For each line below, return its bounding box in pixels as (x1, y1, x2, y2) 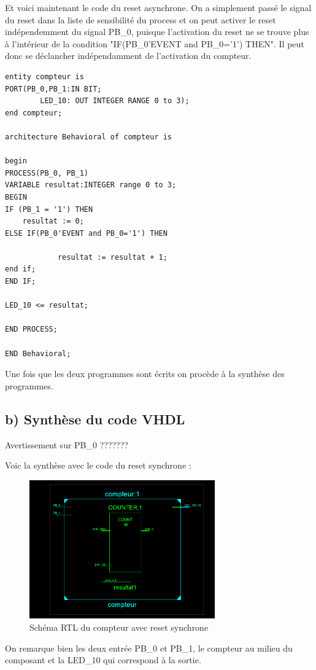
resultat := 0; (22, 217, 84, 226)
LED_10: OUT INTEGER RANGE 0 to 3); (40, 96, 190, 106)
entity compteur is (5, 72, 84, 81)
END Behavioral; (5, 349, 71, 358)
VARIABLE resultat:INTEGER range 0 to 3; (5, 181, 177, 190)
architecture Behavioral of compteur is (5, 132, 172, 141)
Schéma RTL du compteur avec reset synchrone (29, 620, 209, 633)
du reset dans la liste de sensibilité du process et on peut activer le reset (5, 13, 276, 26)
